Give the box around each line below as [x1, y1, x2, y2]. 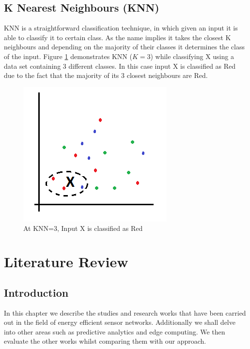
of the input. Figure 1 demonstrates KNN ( [4, 51, 132, 61]
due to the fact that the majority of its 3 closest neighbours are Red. [4, 70, 208, 80]
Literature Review [4, 252, 128, 272]
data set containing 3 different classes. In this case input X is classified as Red [4, 61, 236, 71]
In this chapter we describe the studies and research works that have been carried [4, 307, 246, 318]
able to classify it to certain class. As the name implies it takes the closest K [4, 32, 231, 42]
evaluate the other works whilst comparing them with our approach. [4, 336, 206, 346]
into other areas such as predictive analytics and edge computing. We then [4, 326, 225, 336]
